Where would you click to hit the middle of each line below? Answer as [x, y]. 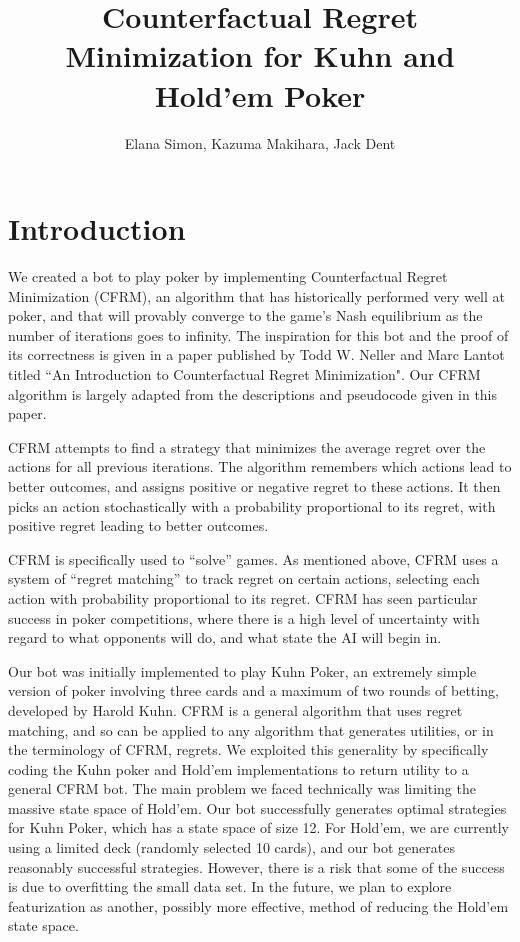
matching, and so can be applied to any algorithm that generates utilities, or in [251, 729]
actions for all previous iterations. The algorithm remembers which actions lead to [260, 466]
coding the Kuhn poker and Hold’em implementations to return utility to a [238, 768]
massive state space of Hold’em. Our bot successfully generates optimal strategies [257, 807]
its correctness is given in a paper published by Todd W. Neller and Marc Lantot [256, 354]
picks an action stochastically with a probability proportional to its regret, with [252, 505]
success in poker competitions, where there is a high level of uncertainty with [244, 617]
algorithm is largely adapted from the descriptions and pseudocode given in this [253, 393]
